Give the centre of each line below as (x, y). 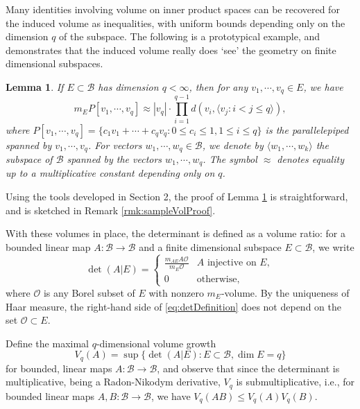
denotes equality (310, 159)
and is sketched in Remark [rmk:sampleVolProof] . (111, 210)
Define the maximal (47, 343)
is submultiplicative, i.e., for (295, 382)
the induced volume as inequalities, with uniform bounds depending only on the (175, 23)
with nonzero (176, 292)
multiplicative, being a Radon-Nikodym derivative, (113, 382)
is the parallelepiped (307, 129)
